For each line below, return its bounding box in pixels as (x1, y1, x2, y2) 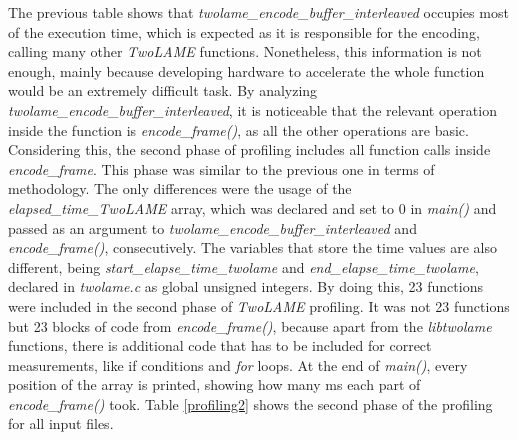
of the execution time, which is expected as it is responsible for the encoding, (8, 21, 480, 42)
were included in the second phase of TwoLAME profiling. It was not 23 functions (8, 295, 510, 316)
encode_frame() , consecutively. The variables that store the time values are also (8, 237, 497, 258)
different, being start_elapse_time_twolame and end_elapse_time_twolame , (8, 256, 479, 277)
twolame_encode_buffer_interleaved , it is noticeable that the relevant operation (8, 99, 497, 120)
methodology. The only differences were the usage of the (8, 178, 352, 199)
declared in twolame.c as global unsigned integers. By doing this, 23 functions (8, 276, 483, 297)
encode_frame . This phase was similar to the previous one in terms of (8, 158, 435, 179)
